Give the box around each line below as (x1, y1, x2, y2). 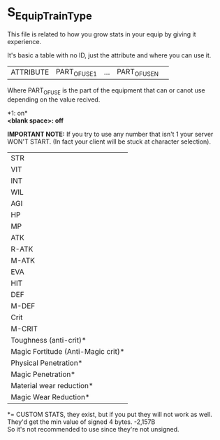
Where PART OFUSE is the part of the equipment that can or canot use (7, 85, 205, 96)
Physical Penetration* (10, 358, 83, 368)
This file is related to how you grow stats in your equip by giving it (7, 29, 197, 39)
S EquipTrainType (7, 4, 92, 22)
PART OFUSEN (116, 67, 159, 78)
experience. (7, 37, 42, 46)
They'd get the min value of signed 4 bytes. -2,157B (7, 418, 156, 426)
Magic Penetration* (10, 369, 75, 379)
